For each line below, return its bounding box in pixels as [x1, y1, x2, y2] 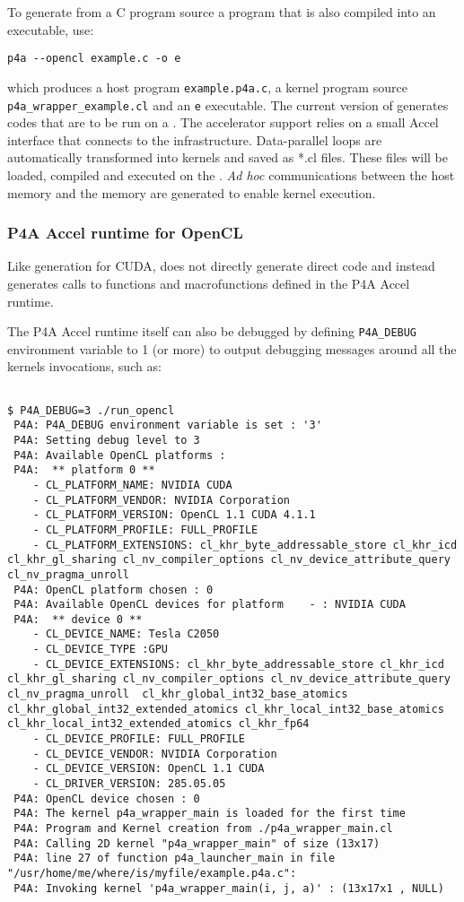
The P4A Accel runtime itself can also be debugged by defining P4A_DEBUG [7, 322, 417, 341]
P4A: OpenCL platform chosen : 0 [13, 583, 214, 596]
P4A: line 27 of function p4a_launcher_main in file [13, 852, 336, 865]
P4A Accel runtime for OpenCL [7, 221, 243, 244]
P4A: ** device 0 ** [13, 612, 143, 626]
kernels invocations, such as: [7, 357, 162, 376]
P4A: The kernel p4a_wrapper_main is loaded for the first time [13, 807, 406, 820]
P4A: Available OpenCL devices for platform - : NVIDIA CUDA [13, 598, 406, 611]
